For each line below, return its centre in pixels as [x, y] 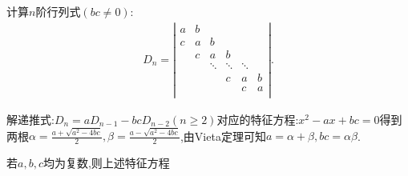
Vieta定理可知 [230, 136]
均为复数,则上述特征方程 [106, 163]
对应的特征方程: [258, 120]
